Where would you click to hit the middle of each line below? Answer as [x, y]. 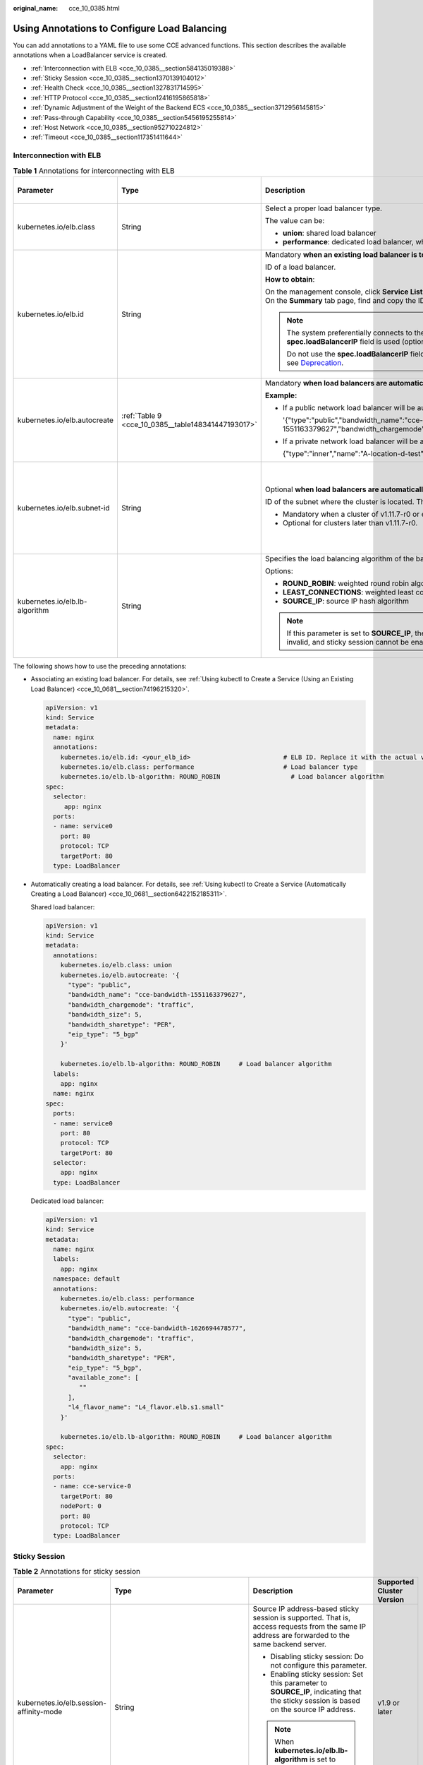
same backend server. [290, 1644]
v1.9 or [388, 1703]
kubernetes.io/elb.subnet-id [63, 508]
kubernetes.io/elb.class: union [116, 965]
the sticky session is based [315, 1701]
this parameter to [299, 1683]
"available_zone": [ [103, 1378]
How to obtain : [290, 279]
